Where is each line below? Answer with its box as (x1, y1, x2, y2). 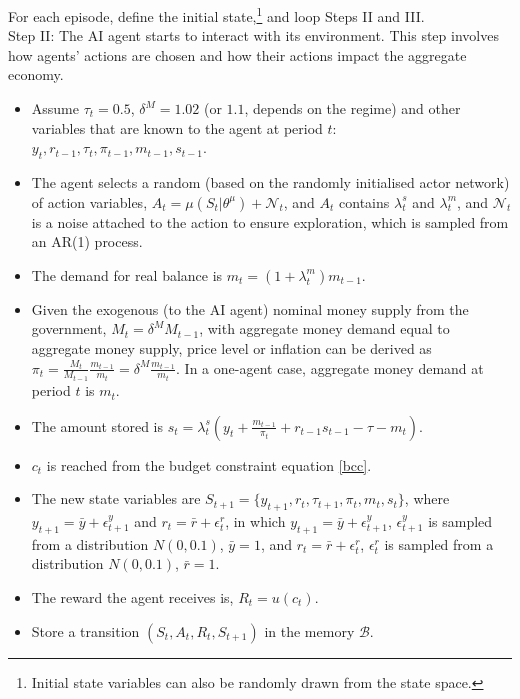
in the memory (264, 620, 355, 641)
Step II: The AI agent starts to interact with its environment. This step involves (8, 25, 499, 46)
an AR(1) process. (31, 231, 143, 252)
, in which (225, 511, 286, 532)
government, (31, 318, 107, 339)
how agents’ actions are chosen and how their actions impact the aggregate (8, 44, 467, 65)
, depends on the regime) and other (244, 98, 461, 119)
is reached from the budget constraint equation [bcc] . (46, 454, 372, 475)
